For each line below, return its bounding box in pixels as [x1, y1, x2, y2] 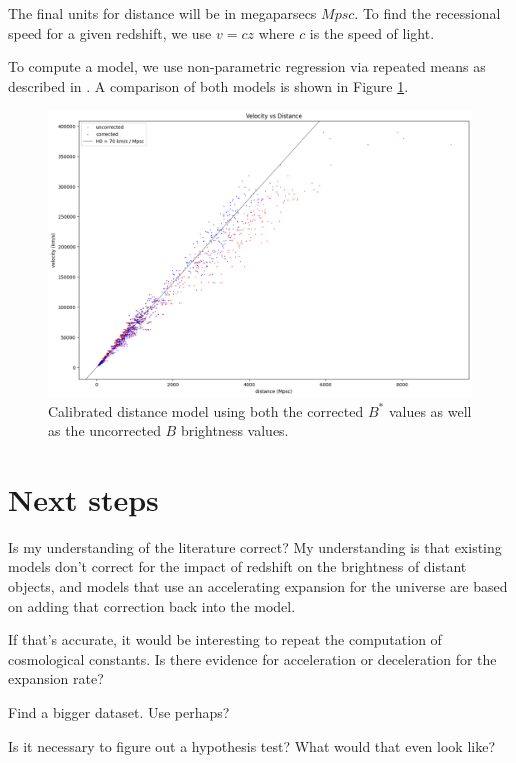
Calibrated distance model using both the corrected [48, 400, 364, 421]
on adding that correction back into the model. [8, 595, 296, 616]
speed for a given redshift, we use [8, 22, 212, 43]
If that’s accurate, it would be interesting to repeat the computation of [8, 629, 442, 650]
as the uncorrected [48, 420, 161, 441]
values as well [388, 400, 472, 421]
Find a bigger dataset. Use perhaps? [8, 701, 230, 722]
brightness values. [180, 420, 289, 441]
